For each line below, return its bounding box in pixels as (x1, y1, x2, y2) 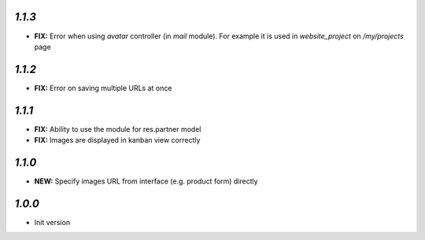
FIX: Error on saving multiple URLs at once (34, 83, 172, 93)
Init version (34, 217, 71, 227)
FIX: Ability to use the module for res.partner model (34, 124, 201, 133)
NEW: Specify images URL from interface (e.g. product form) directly (34, 176, 259, 186)
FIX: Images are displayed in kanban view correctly (34, 136, 201, 145)
